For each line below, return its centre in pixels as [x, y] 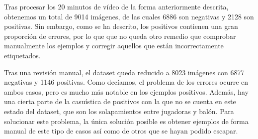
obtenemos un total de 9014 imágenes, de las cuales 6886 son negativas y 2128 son [129, 16]
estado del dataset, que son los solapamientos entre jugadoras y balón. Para [119, 111]
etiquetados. [22, 55]
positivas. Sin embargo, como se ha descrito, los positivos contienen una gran [121, 26]
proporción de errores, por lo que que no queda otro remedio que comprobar [120, 36]
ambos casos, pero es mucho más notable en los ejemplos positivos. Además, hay [126, 91]
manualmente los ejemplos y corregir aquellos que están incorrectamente [114, 46]
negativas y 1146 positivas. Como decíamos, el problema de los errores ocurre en [126, 82]
